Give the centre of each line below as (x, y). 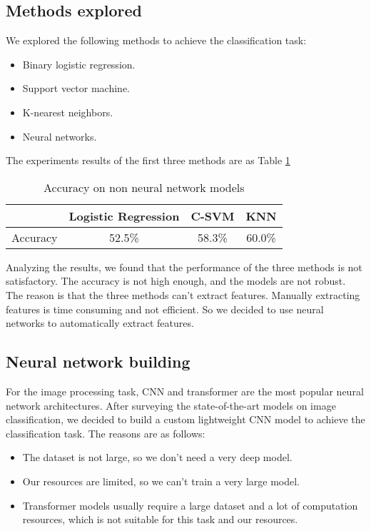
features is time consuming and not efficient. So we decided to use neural (165, 309)
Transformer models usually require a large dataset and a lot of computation (190, 505)
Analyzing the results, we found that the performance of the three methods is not (184, 267)
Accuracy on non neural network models (144, 187)
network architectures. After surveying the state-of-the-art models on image (171, 405)
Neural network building (98, 361)
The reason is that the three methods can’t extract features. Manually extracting (183, 294)
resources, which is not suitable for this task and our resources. (160, 519)
